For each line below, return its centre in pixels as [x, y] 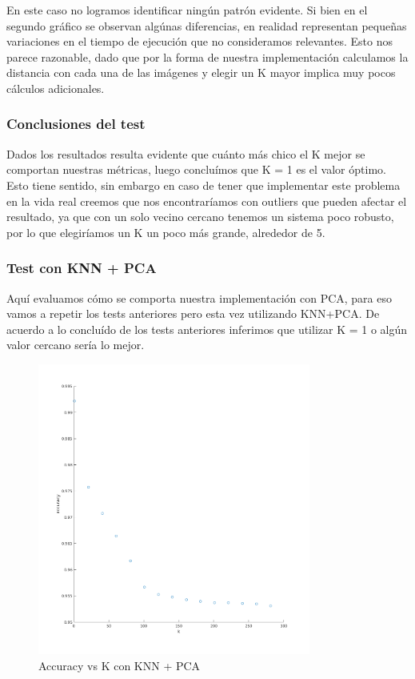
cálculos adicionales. [56, 88]
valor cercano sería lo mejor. [76, 345]
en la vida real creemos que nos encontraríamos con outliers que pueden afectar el [207, 201]
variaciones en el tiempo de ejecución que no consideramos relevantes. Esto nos [200, 41]
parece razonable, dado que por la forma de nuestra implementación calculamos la [207, 56]
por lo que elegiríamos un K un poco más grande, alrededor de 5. [166, 232]
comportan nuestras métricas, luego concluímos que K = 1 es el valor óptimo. [196, 169]
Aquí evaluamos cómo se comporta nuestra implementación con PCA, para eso [200, 297]
